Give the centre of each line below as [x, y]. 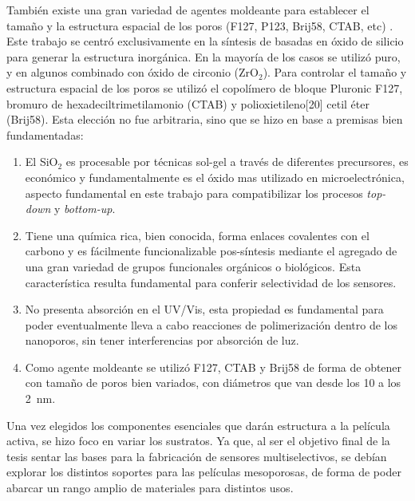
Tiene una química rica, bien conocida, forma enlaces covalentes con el [197, 235]
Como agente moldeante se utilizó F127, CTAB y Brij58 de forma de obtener [213, 367]
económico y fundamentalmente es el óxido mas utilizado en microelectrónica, [215, 177]
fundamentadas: [45, 134]
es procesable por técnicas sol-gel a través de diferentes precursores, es [237, 162]
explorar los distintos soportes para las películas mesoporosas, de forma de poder [204, 472]
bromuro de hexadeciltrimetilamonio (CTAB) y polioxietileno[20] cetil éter [188, 103]
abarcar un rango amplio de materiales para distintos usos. [150, 488]
